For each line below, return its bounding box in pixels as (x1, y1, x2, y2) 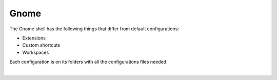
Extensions (22, 35, 46, 41)
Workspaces (22, 49, 49, 55)
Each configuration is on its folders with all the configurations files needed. (9, 59, 168, 65)
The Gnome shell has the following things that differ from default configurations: (9, 26, 180, 32)
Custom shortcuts (22, 42, 61, 48)
